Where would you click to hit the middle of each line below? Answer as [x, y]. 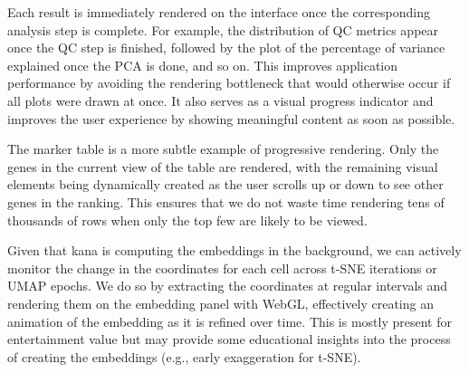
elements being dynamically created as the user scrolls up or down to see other [225, 184]
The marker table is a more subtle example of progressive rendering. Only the [223, 149]
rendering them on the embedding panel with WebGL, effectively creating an [220, 303]
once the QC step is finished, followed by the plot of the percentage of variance [226, 48]
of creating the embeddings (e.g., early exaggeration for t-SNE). [184, 356]
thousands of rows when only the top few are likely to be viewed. [187, 220]
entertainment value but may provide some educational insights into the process [229, 339]
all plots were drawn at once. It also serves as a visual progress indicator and [220, 100]
